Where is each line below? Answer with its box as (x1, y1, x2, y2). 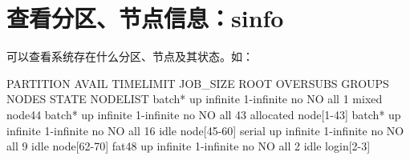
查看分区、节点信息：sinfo (6, 2, 284, 34)
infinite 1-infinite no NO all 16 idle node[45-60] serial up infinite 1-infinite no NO (6, 122, 404, 138)
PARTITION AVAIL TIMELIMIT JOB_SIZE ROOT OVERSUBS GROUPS (6, 74, 389, 91)
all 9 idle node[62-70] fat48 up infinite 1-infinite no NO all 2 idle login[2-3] (6, 138, 371, 154)
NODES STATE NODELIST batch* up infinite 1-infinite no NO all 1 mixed (6, 90, 383, 107)
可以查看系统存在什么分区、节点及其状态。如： (6, 48, 254, 65)
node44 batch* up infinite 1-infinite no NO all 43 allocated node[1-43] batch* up (6, 106, 401, 122)
